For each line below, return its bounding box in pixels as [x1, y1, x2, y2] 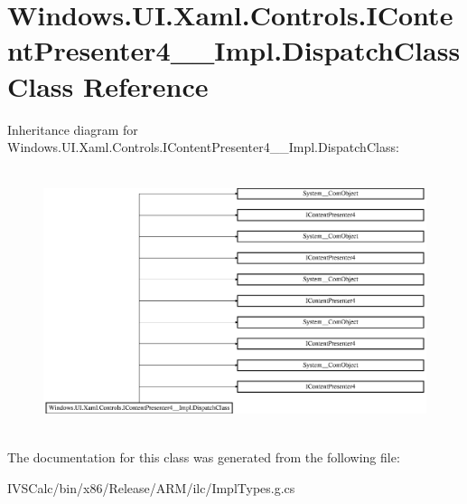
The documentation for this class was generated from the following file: [7, 448, 400, 467]
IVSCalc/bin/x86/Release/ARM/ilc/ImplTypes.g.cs [7, 478, 295, 497]
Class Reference [7, 67, 209, 104]
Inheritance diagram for [7, 119, 138, 138]
